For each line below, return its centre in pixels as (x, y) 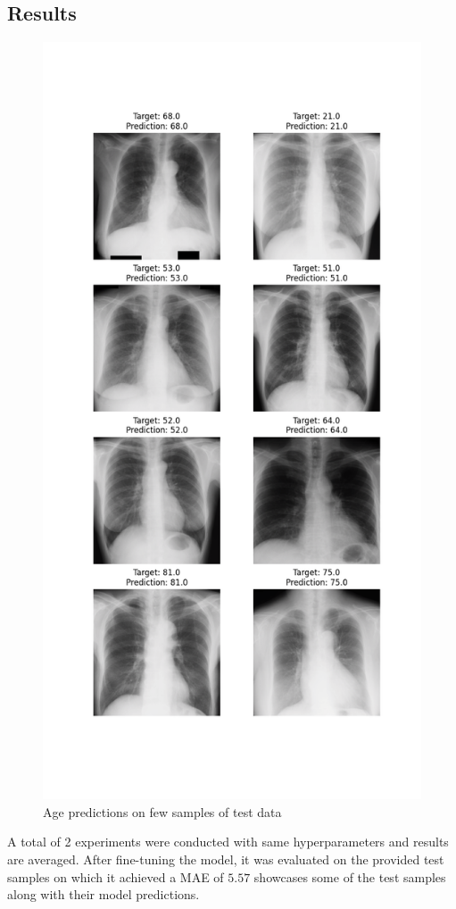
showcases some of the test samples (350, 876)
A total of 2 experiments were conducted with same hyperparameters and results (228, 842)
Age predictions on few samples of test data (162, 811)
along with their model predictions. (104, 894)
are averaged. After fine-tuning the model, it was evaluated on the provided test (226, 859)
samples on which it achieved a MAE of (116, 876)
